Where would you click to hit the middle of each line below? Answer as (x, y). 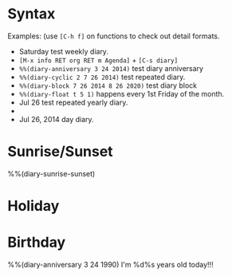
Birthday (37, 242)
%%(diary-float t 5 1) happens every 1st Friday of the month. (122, 93)
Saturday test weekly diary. (64, 51)
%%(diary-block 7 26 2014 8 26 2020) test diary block (108, 85)
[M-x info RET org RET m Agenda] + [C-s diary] (98, 60)
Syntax (31, 14)
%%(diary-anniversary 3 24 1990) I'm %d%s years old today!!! (110, 265)
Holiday (33, 206)
